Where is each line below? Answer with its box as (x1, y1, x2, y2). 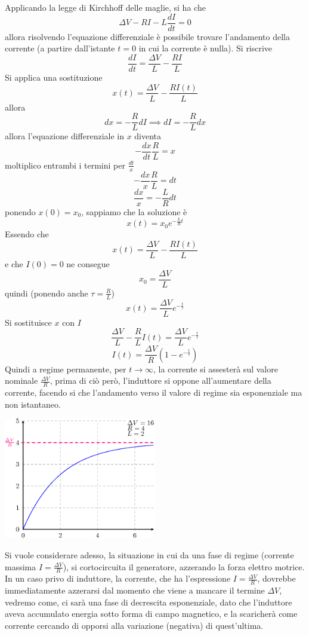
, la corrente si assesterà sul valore (153, 362, 278, 375)
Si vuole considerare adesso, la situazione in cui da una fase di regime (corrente (5, 549, 294, 561)
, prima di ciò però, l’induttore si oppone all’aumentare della (50, 374, 271, 387)
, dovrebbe (257, 572, 296, 585)
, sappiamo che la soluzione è (81, 205, 187, 218)
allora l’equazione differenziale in (5, 130, 124, 142)
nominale (5, 374, 38, 387)
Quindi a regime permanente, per (5, 362, 126, 375)
